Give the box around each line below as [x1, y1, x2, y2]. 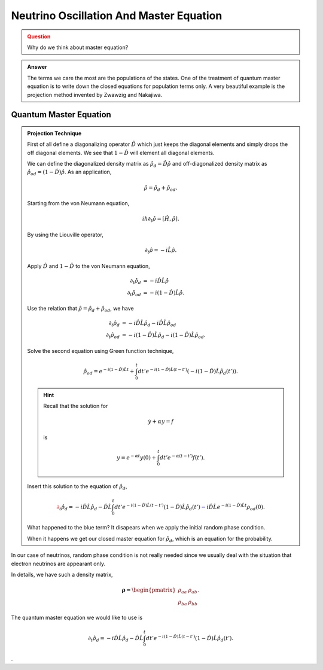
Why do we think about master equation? [27, 44, 129, 51]
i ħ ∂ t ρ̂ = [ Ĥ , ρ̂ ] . [142, 215, 179, 224]
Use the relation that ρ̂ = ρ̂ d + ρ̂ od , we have [27, 305, 134, 313]
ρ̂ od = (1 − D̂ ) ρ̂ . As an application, [27, 168, 112, 177]
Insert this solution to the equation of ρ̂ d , [27, 483, 127, 492]
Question [27, 33, 51, 40]
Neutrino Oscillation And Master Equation [11, 9, 223, 22]
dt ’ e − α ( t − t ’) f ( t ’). [159, 453, 205, 461]
